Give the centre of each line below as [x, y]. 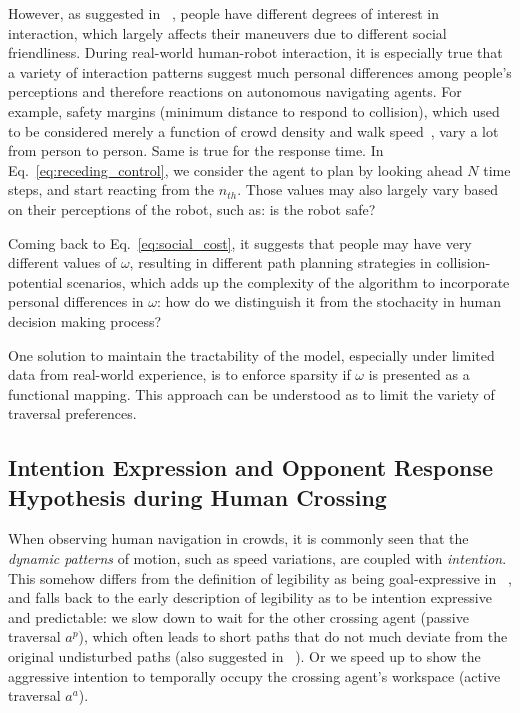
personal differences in [76, 301]
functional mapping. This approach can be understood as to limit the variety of [251, 393]
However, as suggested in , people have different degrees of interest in [223, 13]
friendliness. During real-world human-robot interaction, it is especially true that [255, 52]
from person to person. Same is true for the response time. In [196, 150]
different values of [62, 262]
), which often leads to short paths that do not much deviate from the [293, 636]
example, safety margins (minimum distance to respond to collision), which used [254, 110]
